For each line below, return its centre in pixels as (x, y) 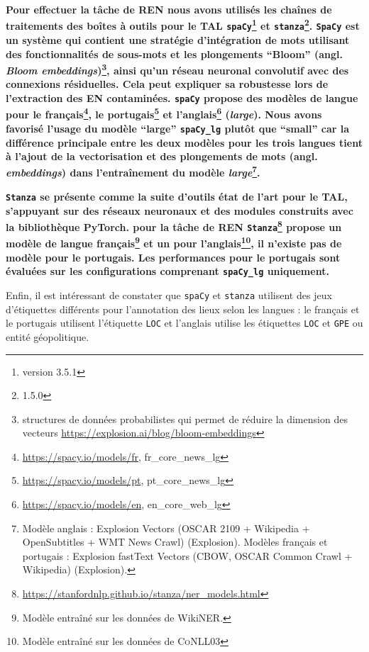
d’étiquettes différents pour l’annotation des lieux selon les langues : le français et (183, 309)
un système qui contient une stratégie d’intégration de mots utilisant (178, 39)
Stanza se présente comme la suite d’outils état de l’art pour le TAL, (177, 196)
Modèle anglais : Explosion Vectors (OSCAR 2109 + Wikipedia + (166, 528)
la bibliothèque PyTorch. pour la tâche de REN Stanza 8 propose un (174, 226)
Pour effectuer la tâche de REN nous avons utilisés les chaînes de (169, 9)
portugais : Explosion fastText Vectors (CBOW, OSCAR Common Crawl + (187, 555)
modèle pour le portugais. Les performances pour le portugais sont (173, 257)
